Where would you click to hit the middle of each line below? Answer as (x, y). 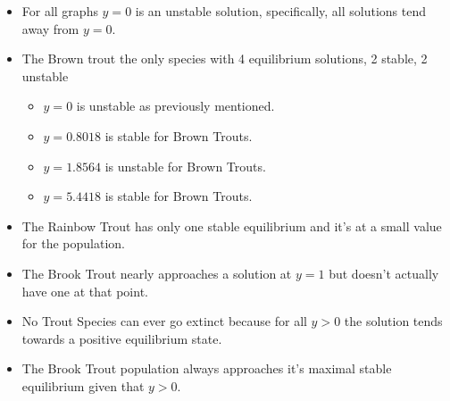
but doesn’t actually (384, 273)
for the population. (73, 243)
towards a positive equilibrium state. (122, 338)
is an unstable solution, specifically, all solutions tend (281, 11)
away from (50, 28)
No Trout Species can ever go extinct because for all (164, 321)
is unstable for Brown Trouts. (185, 166)
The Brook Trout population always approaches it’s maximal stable (207, 368)
